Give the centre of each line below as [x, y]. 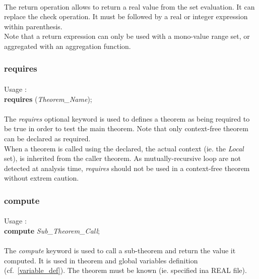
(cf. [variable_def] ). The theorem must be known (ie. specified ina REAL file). [125, 270]
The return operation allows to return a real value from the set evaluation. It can [129, 6]
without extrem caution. [42, 178]
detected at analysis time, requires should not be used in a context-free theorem [127, 168]
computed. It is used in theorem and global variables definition [101, 260]
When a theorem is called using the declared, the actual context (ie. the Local [124, 148]
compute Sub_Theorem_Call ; [52, 230]
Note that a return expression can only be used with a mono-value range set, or [127, 36]
